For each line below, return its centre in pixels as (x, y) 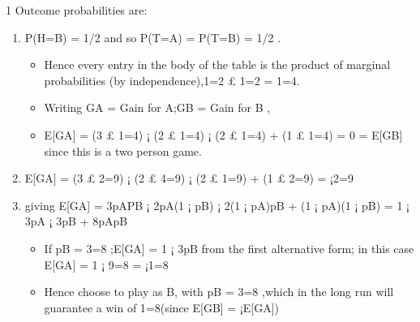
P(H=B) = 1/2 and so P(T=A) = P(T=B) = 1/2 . (153, 37)
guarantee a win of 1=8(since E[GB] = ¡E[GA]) (162, 307)
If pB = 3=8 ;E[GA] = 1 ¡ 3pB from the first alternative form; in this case (229, 248)
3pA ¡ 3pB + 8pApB (76, 221)
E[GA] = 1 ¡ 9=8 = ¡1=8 (106, 264)
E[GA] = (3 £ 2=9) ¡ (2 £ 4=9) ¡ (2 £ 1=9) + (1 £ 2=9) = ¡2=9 (189, 178)
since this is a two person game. (123, 150)
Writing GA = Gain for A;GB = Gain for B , (157, 107)
